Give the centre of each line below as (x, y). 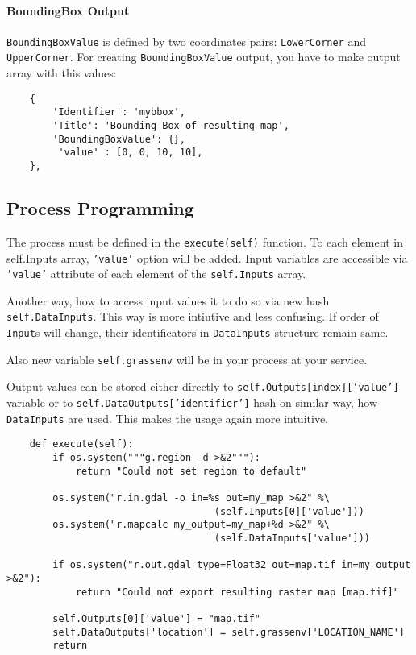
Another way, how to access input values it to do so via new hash (168, 300)
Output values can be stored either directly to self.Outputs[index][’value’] (203, 386)
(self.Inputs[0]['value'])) (289, 511)
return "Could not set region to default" (191, 471)
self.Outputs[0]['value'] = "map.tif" (156, 618)
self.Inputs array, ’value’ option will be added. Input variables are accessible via (207, 257)
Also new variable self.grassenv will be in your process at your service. (187, 359)
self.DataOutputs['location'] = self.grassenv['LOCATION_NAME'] (229, 632)
